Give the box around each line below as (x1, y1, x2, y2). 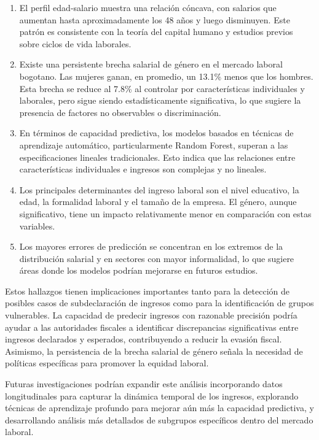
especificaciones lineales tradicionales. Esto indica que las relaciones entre (19, 150, 296, 163)
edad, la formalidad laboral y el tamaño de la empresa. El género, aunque (19, 195, 297, 208)
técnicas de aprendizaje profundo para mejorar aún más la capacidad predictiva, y (5, 401, 314, 414)
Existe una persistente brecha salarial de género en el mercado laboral (19, 58, 283, 71)
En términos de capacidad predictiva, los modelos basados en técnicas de (19, 126, 294, 139)
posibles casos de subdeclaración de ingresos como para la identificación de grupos (5, 296, 314, 309)
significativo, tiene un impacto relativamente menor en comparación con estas (19, 207, 312, 220)
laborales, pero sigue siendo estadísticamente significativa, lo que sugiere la (19, 94, 301, 107)
